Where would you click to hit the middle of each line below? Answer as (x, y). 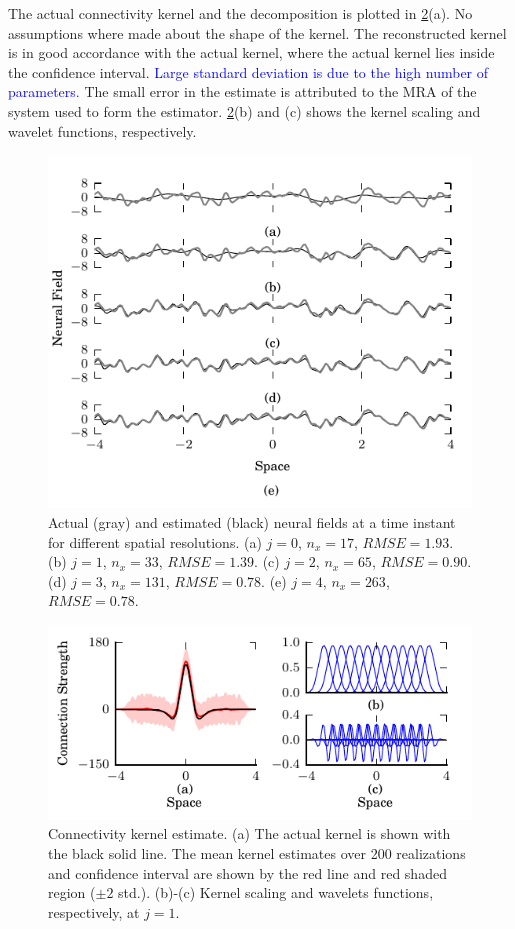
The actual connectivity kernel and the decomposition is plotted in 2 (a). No (240, 13)
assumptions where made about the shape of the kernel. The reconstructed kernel (257, 32)
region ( (72, 892)
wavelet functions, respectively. (102, 130)
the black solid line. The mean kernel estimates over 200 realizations (257, 852)
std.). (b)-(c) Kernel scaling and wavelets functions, (276, 892)
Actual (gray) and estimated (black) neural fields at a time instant (252, 522)
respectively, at (94, 911)
